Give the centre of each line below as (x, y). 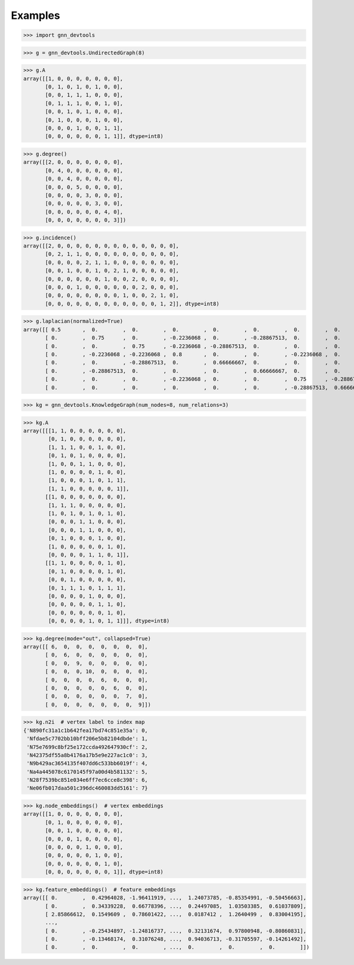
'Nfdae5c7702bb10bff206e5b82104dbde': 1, (87, 739)
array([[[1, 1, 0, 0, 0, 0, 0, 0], (75, 431)
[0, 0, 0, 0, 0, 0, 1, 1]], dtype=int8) (104, 136)
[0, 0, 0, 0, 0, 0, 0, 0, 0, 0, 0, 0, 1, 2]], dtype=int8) (132, 304)
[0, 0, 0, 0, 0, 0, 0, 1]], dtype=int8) (104, 872)
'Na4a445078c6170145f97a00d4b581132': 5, (87, 772)
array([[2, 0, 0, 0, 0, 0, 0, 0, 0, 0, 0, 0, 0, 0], (101, 246)
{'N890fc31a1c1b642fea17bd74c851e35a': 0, (86, 730)
